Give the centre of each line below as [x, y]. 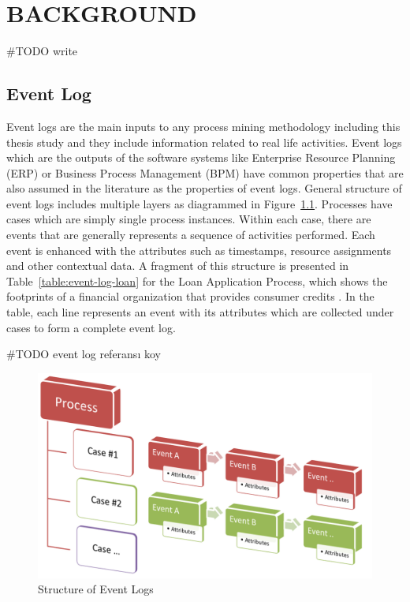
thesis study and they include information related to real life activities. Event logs [204, 142]
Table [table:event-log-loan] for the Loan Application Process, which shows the [197, 280]
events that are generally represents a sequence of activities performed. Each [191, 235]
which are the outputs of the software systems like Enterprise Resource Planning [201, 157]
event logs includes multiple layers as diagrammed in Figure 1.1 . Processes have [199, 203]
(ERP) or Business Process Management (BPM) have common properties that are [205, 172]
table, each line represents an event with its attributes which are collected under [200, 312]
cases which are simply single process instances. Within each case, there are [189, 219]
